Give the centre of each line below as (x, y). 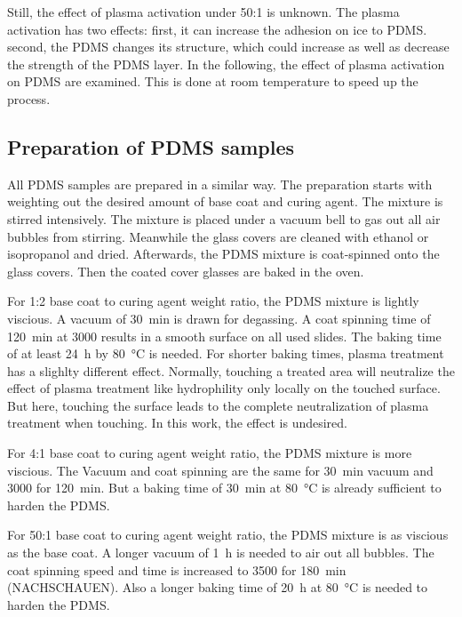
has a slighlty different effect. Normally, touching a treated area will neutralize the (231, 370)
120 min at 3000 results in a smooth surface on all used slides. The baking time (224, 336)
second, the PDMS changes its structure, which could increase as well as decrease (228, 47)
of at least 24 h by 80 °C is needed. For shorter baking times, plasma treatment (226, 353)
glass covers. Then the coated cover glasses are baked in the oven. (186, 271)
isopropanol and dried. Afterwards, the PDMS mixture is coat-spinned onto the (223, 254)
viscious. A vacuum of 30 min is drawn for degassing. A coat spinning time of (219, 318)
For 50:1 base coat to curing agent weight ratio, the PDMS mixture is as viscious (228, 535)
